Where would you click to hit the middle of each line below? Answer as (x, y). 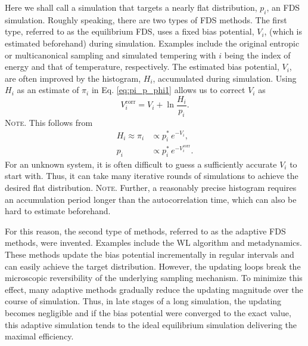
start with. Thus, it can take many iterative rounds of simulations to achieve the (152, 176)
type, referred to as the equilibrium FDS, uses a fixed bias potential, (130, 31)
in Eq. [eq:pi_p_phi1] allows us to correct (168, 90)
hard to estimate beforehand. (58, 211)
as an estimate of (48, 90)
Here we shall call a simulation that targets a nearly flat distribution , (131, 7)
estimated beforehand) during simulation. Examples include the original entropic (152, 43)
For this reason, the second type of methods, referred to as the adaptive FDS (145, 231)
